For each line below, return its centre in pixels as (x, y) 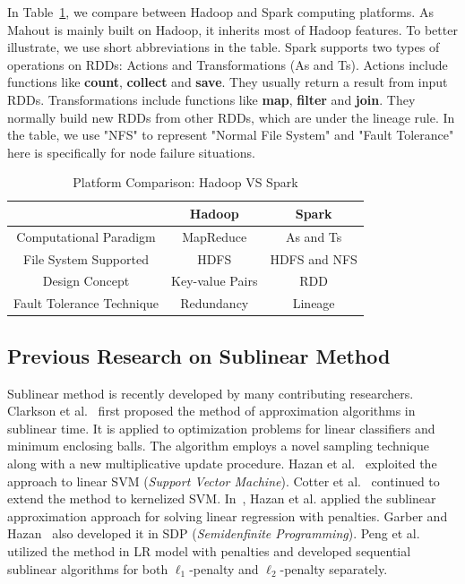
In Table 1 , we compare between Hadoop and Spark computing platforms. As (220, 12)
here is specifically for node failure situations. (131, 152)
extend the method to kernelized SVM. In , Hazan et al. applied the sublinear (222, 498)
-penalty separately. (334, 568)
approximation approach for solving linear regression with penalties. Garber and (228, 515)
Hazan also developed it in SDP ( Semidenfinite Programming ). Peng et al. (214, 533)
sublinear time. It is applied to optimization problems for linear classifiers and (221, 428)
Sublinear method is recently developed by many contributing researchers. (211, 393)
